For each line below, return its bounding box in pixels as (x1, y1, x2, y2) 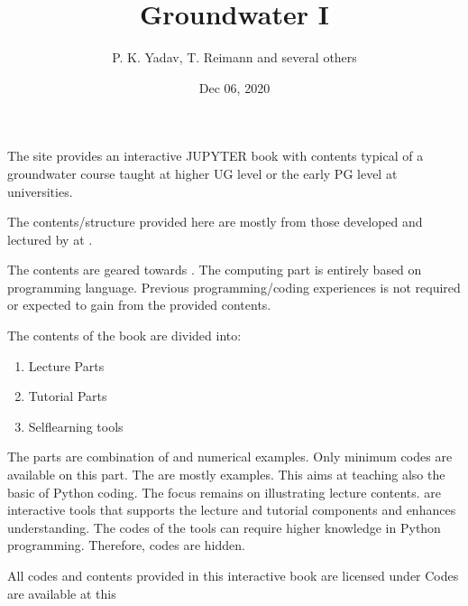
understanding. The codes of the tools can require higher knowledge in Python (7, 517, 441, 536)
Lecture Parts (28, 356, 105, 375)
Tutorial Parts (28, 387, 107, 406)
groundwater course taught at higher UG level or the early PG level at (7, 163, 398, 182)
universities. (7, 182, 73, 200)
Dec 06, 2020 (198, 78, 271, 97)
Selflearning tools (28, 416, 124, 435)
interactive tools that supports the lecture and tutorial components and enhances (7, 500, 456, 519)
